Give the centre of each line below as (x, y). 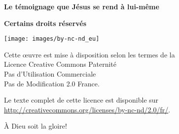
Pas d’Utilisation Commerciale (50, 74)
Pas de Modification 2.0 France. (52, 83)
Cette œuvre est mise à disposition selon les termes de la (89, 54)
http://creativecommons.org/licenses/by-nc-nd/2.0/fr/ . (87, 109)
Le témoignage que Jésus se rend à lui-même (82, 6)
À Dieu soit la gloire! (36, 126)
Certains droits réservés (45, 23)
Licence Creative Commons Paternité (60, 64)
